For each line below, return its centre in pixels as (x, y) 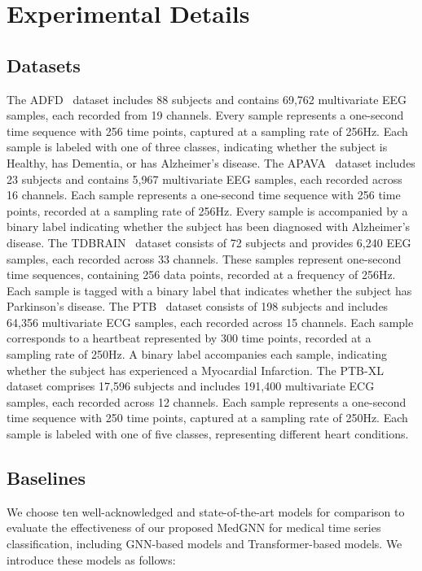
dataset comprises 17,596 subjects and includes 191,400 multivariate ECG (191, 386)
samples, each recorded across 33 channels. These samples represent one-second (204, 258)
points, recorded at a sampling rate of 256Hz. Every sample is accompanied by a (207, 210)
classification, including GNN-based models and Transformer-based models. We (204, 544)
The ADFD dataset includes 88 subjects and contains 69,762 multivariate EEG (207, 99)
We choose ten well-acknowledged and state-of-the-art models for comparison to (206, 511)
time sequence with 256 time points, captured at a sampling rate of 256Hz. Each (207, 131)
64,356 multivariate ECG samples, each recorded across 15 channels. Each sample (210, 322)
